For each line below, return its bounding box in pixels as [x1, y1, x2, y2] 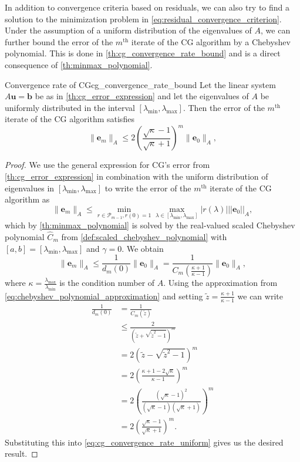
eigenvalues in [5, 181, 55, 194]
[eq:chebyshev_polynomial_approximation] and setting [5, 289, 203, 302]
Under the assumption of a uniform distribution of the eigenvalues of [5, 24, 252, 36]
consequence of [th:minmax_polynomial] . [5, 58, 153, 70]
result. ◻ [5, 447, 38, 460]
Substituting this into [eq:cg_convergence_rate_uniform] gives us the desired [5, 436, 284, 448]
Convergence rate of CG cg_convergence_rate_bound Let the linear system [5, 78, 276, 90]
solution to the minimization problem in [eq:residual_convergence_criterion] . [5, 12, 282, 25]
